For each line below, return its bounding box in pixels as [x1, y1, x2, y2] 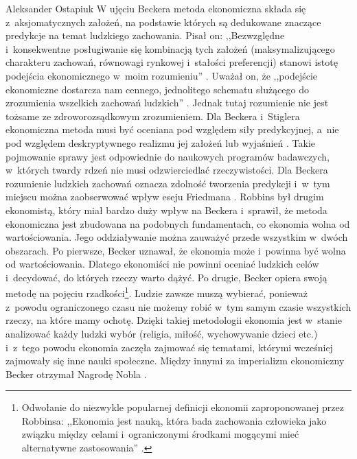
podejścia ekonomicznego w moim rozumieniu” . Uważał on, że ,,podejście [5, 68, 318, 82]
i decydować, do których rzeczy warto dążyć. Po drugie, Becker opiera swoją [5, 270, 327, 284]
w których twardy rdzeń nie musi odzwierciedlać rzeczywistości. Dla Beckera [5, 163, 328, 177]
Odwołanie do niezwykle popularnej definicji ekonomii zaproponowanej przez [21, 400, 344, 414]
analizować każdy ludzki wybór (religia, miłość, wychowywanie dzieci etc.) [5, 326, 318, 340]
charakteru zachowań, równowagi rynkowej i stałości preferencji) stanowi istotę [5, 55, 338, 69]
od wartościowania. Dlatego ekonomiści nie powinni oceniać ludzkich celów [5, 257, 319, 271]
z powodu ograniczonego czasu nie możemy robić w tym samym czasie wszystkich [5, 299, 352, 314]
